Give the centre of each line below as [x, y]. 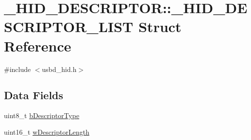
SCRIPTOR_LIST [69, 26]
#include [17, 69]
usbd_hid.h [59, 69]
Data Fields [34, 95]
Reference [38, 45]
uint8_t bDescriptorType [42, 115]
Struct [160, 26]
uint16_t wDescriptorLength [47, 131]
